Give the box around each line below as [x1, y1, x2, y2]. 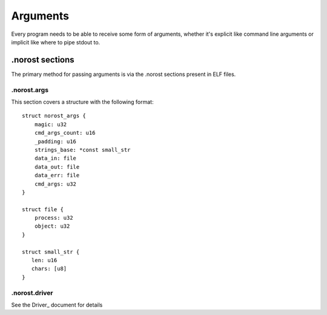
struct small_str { [22, 248, 80, 255]
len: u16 [31, 257, 58, 264]
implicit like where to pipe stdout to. [11, 38, 101, 46]
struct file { [22, 206, 64, 212]
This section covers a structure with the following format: [11, 98, 154, 106]
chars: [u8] [31, 265, 67, 273]
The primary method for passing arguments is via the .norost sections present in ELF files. [11, 70, 236, 78]
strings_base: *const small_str [34, 146, 131, 153]
